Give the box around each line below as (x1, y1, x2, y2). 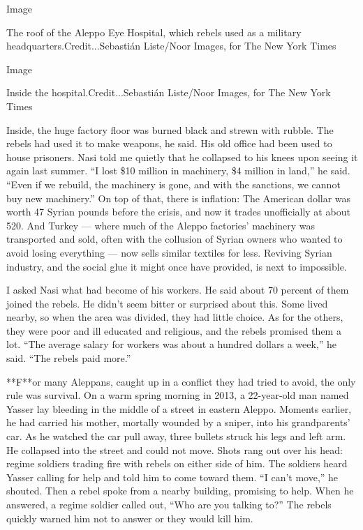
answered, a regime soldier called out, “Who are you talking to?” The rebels (6, 497, 332, 511)
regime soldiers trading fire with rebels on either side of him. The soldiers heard (6, 456, 348, 471)
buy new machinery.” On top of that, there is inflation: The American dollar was (6, 190, 351, 205)
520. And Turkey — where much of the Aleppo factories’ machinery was (6, 218, 316, 232)
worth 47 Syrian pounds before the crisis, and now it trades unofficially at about (6, 204, 350, 219)
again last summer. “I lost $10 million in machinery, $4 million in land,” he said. (6, 163, 350, 178)
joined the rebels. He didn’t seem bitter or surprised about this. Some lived (6, 296, 328, 310)
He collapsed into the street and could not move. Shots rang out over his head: (6, 442, 343, 457)
